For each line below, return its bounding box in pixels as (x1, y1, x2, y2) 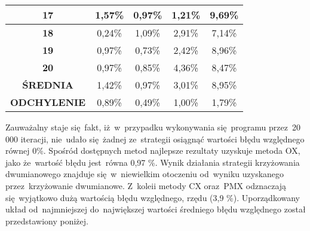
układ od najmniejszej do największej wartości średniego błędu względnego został (5, 203, 306, 215)
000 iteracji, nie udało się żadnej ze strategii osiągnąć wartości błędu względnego (5, 132, 305, 145)
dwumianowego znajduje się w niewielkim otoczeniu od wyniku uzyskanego (5, 168, 284, 180)
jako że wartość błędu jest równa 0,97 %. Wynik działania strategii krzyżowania (5, 156, 300, 168)
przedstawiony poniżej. (5, 214, 88, 227)
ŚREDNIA (22, 78, 73, 92)
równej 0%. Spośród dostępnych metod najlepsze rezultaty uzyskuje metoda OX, (5, 144, 300, 157)
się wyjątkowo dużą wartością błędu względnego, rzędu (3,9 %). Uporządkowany (5, 191, 300, 203)
